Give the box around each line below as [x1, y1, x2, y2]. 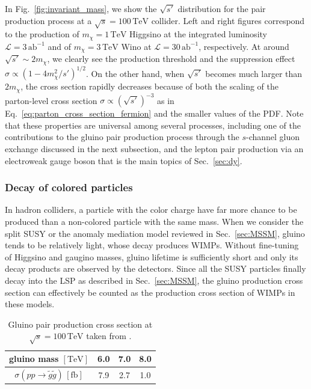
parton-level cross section [5, 94, 97, 106]
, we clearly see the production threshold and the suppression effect [47, 52, 295, 65]
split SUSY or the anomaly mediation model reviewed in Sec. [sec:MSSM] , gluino [5, 227, 305, 239]
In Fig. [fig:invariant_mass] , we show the [5, 2, 157, 14]
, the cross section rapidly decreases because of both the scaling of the [20, 80, 279, 93]
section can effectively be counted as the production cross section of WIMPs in [5, 286, 295, 298]
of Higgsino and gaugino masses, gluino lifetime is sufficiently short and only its [5, 250, 298, 263]
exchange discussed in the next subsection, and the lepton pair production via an [5, 142, 304, 155]
